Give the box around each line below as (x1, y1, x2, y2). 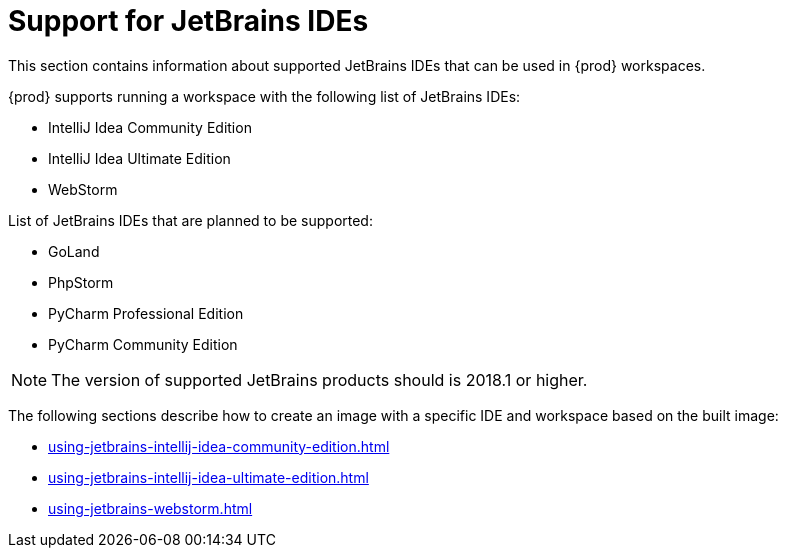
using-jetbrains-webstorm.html (48, 499, 253, 517)
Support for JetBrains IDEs (8, 4, 369, 38)
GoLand (48, 242, 100, 260)
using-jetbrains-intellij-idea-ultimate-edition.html (48, 468, 369, 486)
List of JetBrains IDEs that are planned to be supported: (8, 211, 373, 229)
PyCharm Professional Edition (48, 304, 244, 322)
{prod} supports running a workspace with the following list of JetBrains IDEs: (8, 87, 521, 105)
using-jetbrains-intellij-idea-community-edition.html (48, 437, 390, 455)
